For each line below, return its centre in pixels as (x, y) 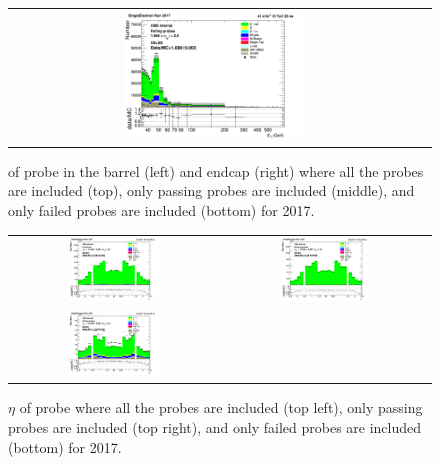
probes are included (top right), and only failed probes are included (215, 426)
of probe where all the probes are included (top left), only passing (221, 407)
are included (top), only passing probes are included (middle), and (211, 190)
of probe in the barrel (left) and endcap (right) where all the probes (216, 170)
